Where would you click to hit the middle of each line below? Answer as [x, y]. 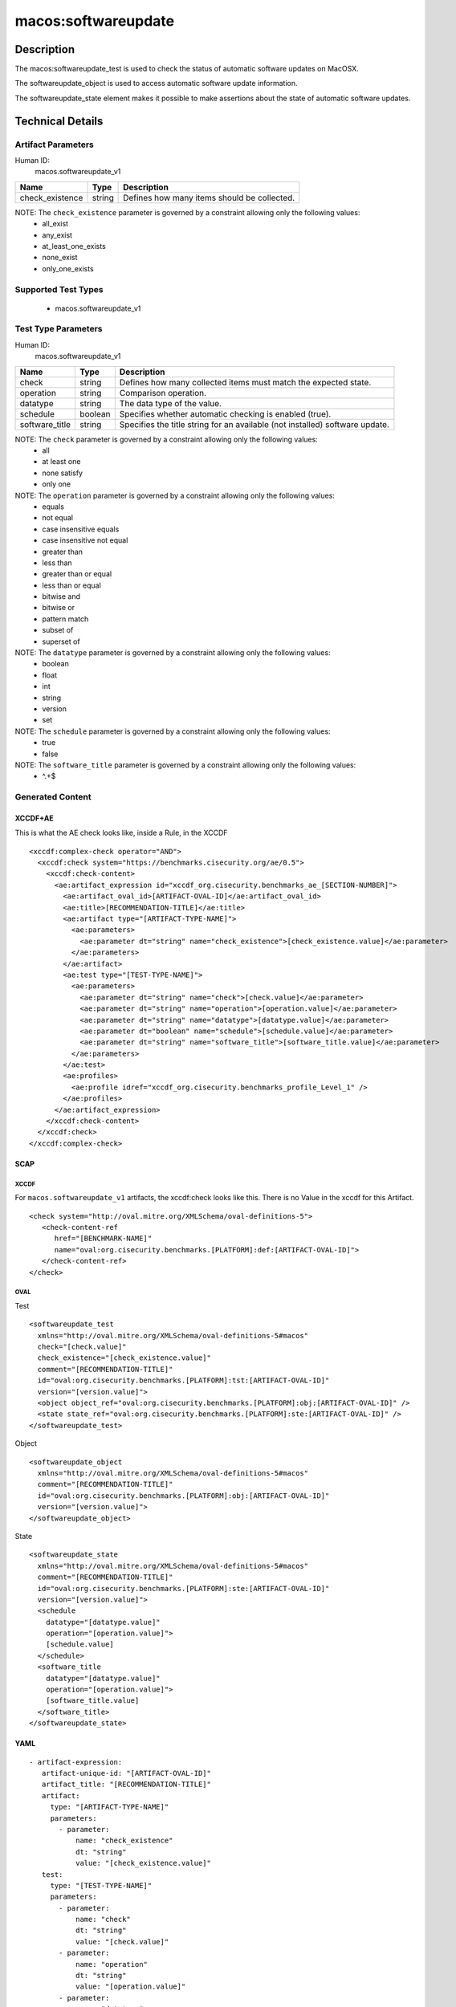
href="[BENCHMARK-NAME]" [103, 1239]
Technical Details [59, 121]
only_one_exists [68, 268]
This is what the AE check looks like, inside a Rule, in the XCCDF [121, 833]
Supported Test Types [59, 289]
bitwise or [59, 608]
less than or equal [72, 585]
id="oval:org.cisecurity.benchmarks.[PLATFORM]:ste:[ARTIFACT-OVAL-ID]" [183, 1588]
